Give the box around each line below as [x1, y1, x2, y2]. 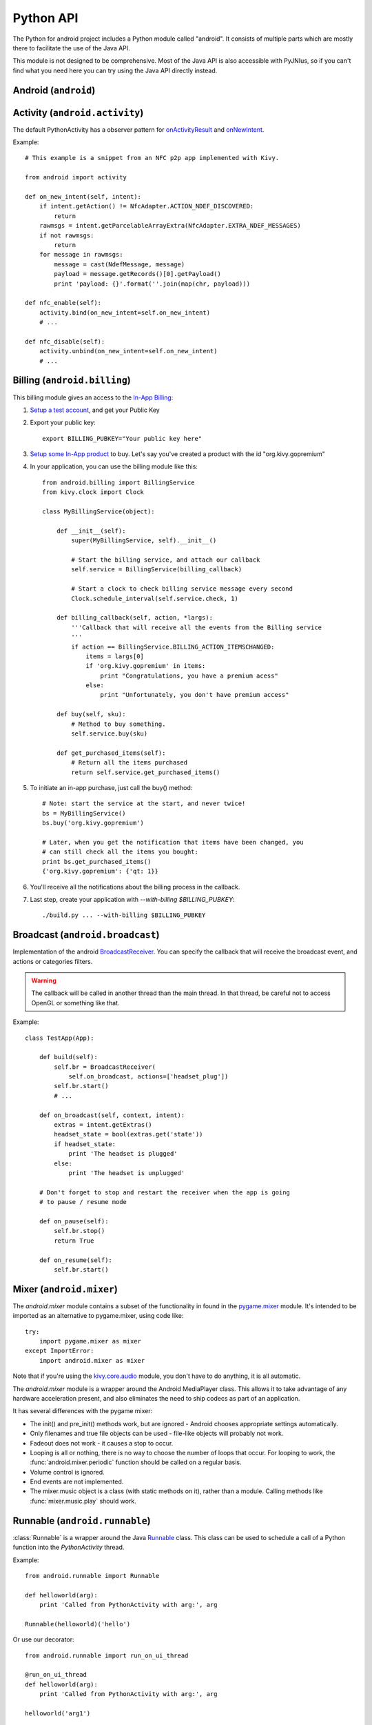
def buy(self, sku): [56, 711, 126, 718]
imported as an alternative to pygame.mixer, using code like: [12, 1312, 184, 1320]
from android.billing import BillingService [42, 478, 196, 486]
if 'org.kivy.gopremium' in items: [85, 662, 206, 670]
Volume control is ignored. [30, 1468, 105, 1476]
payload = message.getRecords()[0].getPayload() [54, 270, 222, 278]
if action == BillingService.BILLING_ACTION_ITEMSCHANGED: [71, 642, 275, 651]
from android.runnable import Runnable [25, 1572, 160, 1579]
